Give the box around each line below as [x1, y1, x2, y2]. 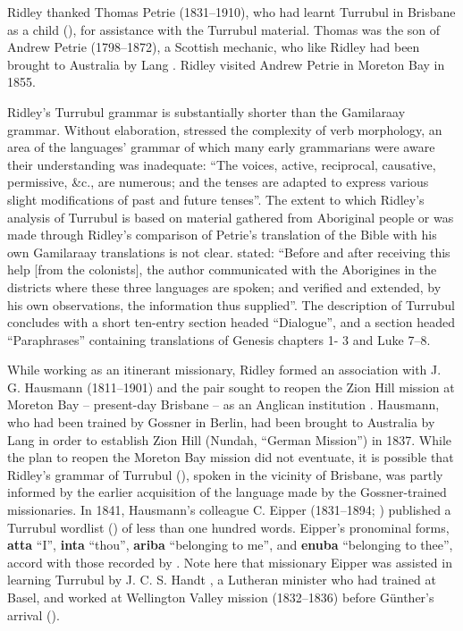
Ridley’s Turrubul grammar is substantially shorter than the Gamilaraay [7, 102, 406, 121]
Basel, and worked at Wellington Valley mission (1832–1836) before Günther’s [7, 588, 434, 606]
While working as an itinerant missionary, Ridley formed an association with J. [7, 360, 442, 379]
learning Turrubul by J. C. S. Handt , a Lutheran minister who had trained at [7, 570, 436, 589]
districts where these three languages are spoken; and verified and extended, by [7, 277, 442, 296]
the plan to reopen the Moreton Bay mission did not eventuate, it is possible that [7, 448, 454, 467]
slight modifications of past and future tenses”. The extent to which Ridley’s [7, 189, 425, 208]
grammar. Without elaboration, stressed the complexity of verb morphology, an [7, 120, 442, 139]
